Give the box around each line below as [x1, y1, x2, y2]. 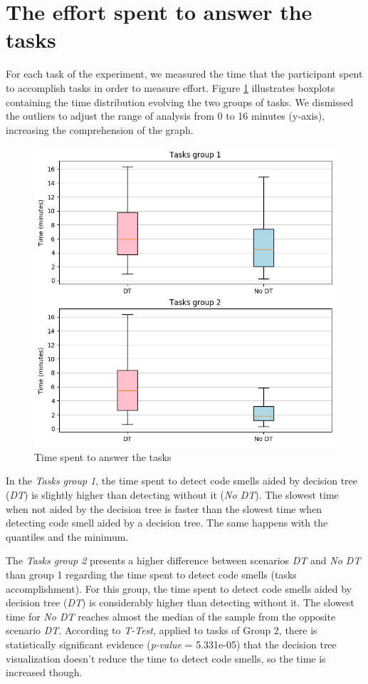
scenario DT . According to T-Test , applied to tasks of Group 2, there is [6, 623, 317, 638]
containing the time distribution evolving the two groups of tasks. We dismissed [6, 94, 354, 109]
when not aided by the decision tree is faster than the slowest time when [6, 501, 322, 516]
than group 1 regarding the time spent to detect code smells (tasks [6, 566, 297, 581]
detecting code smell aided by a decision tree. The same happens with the [6, 515, 328, 530]
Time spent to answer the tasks [34, 449, 172, 464]
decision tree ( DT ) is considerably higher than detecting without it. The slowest [6, 595, 354, 610]
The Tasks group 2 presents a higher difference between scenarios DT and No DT [6, 553, 361, 568]
